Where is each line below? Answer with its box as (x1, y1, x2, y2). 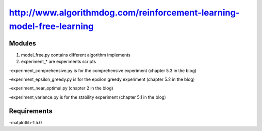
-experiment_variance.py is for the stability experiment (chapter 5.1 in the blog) (9, 94, 166, 100)
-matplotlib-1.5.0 (9, 119, 42, 125)
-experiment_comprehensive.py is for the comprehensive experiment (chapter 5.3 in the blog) (9, 68, 196, 73)
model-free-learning (9, 21, 94, 31)
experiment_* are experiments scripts (21, 58, 96, 65)
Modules (9, 39, 36, 47)
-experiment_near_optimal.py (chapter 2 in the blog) (9, 85, 114, 91)
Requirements (9, 107, 53, 115)
